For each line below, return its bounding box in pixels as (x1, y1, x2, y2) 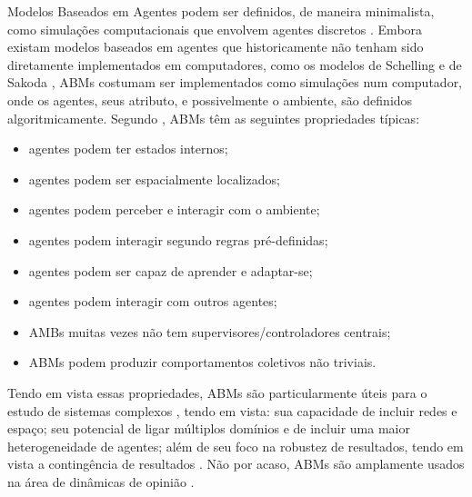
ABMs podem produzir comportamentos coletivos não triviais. (28, 353, 377, 372)
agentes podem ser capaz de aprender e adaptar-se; (28, 261, 313, 280)
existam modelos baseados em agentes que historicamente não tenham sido (7, 37, 424, 56)
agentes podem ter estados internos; (28, 139, 228, 158)
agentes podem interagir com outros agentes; (28, 292, 277, 311)
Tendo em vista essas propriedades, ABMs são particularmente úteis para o (7, 383, 427, 402)
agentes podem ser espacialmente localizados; (28, 169, 280, 188)
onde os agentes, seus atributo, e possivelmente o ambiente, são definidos (7, 90, 413, 109)
